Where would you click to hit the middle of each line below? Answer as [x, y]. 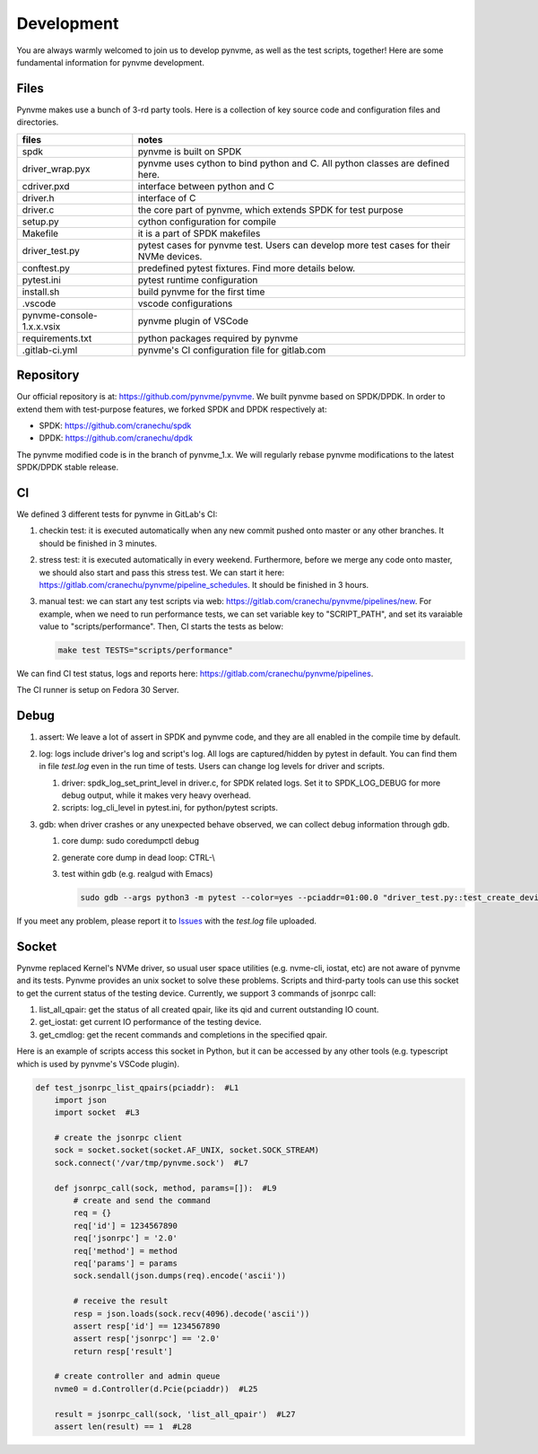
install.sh [41, 292]
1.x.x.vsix [41, 326]
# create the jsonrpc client [118, 1138]
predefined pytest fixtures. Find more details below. [247, 267]
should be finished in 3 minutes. [98, 543]
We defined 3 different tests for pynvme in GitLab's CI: [117, 514]
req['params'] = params [126, 1263]
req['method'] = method [126, 1251]
